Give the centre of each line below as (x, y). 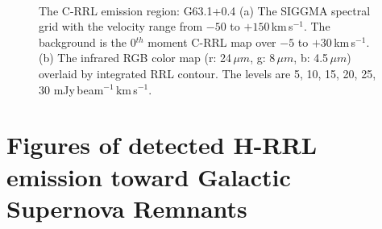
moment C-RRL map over (212, 42)
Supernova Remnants (127, 208)
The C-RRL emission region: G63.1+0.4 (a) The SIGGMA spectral (205, 10)
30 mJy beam (71, 89)
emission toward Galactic (149, 176)
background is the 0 (87, 42)
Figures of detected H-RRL (162, 145)
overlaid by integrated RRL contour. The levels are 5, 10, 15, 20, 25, (208, 73)
